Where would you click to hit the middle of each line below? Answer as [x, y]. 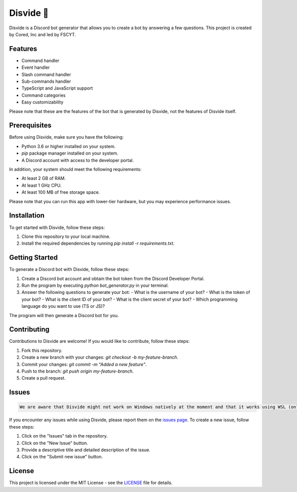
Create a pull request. [44, 378]
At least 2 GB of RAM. [44, 178]
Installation [27, 216]
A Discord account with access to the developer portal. [78, 160]
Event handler [36, 67]
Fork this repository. [42, 350]
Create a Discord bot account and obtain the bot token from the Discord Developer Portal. [113, 278]
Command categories [44, 95]
